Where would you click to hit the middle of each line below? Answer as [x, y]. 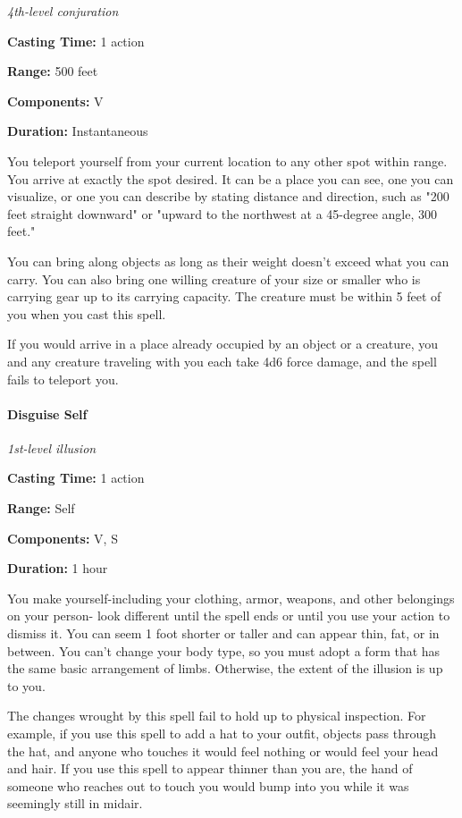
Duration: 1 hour [58, 568]
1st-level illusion [52, 447]
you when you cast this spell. [87, 313]
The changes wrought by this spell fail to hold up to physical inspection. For [217, 716]
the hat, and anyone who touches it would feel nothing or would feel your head [223, 751]
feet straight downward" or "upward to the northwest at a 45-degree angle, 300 [222, 213]
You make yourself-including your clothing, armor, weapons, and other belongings [231, 598]
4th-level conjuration [63, 11]
